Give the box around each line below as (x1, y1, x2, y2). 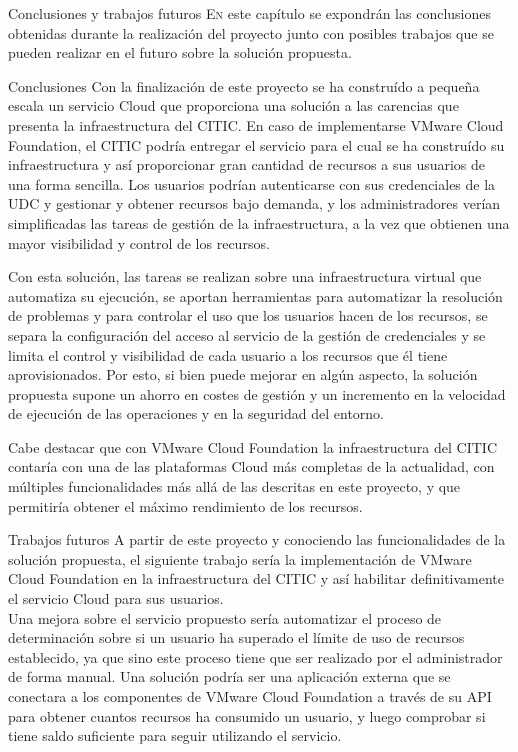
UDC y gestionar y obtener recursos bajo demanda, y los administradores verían (8, 193, 501, 214)
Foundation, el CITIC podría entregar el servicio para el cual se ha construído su (8, 134, 505, 155)
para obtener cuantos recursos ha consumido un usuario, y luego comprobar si (8, 705, 486, 726)
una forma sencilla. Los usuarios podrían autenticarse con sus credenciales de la (8, 173, 496, 194)
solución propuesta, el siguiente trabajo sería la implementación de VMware (8, 548, 472, 569)
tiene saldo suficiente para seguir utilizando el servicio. (8, 725, 342, 746)
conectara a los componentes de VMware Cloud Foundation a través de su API (8, 686, 492, 706)
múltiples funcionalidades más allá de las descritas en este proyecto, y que (8, 476, 461, 497)
